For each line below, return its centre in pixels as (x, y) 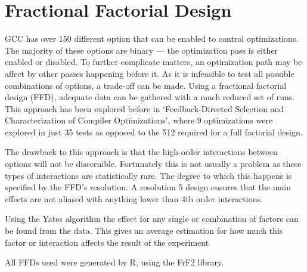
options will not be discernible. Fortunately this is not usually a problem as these (153, 164)
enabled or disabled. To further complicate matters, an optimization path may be (153, 62)
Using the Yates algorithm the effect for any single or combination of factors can (152, 219)
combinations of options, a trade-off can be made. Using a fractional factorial (146, 85)
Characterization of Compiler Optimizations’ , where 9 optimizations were (139, 120)
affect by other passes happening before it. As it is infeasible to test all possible (150, 73)
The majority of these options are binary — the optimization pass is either (141, 50)
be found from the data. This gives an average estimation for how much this (144, 231)
